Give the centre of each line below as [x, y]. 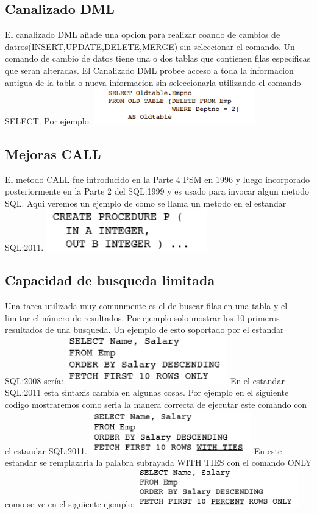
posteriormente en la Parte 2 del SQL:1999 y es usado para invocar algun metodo [157, 191]
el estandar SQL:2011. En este [144, 450]
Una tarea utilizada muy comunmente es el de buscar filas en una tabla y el [146, 306]
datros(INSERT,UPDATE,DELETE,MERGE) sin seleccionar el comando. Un [150, 46]
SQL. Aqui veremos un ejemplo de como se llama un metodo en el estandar [146, 203]
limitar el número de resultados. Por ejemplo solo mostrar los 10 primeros [142, 317]
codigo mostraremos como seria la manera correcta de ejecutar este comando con [156, 404]
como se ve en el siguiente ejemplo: [70, 504]
